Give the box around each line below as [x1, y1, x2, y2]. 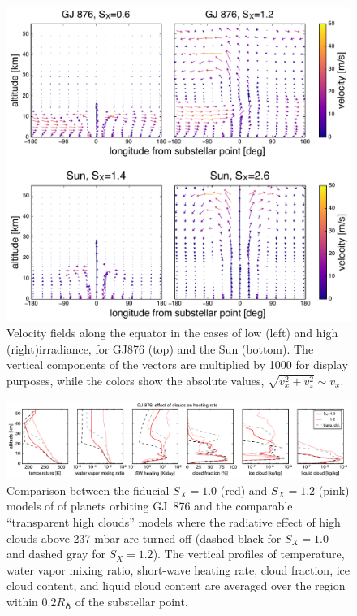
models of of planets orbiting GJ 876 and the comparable [6, 497, 293, 514]
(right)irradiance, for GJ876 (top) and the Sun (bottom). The [6, 340, 314, 357]
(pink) [318, 481, 350, 498]
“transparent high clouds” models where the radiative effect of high [6, 513, 341, 530]
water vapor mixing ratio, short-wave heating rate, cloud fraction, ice [6, 561, 351, 578]
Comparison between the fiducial [6, 481, 170, 498]
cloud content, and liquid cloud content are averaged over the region [6, 577, 346, 594]
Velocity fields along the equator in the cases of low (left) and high [6, 324, 338, 341]
